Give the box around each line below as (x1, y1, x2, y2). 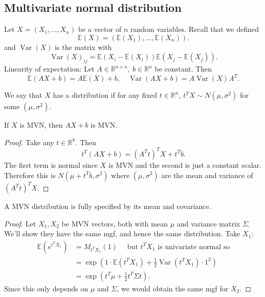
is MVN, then (20, 119, 63, 130)
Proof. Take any (4, 136, 54, 147)
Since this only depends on (4, 283, 88, 293)
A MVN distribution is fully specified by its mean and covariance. (4, 201, 211, 212)
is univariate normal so (158, 243, 230, 251)
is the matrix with (54, 41, 112, 52)
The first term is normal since (4, 159, 98, 170)
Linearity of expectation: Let (4, 63, 94, 74)
